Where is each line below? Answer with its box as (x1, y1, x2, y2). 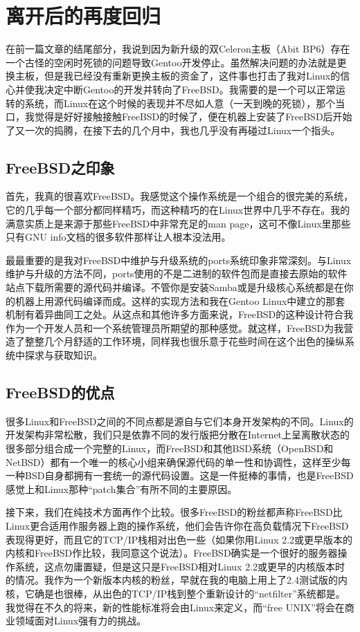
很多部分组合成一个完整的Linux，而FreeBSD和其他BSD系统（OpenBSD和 (6, 441, 334, 455)
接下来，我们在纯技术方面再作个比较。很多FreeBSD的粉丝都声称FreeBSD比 (6, 505, 343, 519)
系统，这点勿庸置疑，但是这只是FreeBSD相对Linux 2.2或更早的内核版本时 (15, 559, 345, 573)
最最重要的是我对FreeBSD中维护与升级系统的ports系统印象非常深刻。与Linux (6, 252, 352, 267)
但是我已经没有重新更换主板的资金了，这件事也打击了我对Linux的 (44, 68, 341, 83)
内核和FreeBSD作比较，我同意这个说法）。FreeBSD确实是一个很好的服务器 (6, 546, 338, 560)
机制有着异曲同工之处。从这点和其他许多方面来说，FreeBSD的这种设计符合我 (6, 307, 354, 322)
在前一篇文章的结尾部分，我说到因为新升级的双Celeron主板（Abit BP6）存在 (6, 41, 350, 56)
